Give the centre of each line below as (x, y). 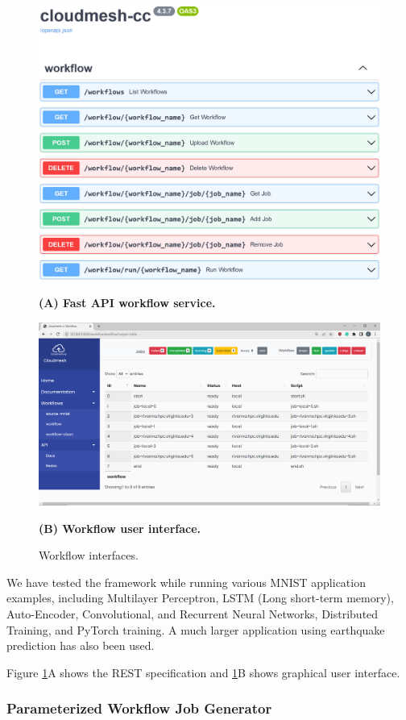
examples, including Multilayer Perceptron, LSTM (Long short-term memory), (200, 598)
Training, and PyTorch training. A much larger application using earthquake (196, 629)
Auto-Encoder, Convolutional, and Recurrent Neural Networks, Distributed (193, 614)
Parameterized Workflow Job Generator (139, 708)
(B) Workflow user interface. (120, 528)
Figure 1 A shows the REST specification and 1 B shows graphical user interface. (203, 672)
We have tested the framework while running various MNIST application (186, 582)
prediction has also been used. (81, 645)
